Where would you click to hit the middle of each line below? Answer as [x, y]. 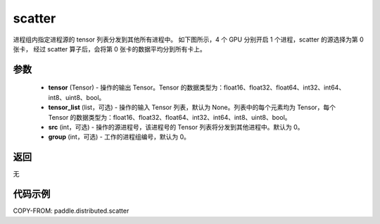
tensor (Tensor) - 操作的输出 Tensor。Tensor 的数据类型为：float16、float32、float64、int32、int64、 [197, 87]
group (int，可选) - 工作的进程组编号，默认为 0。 [119, 137]
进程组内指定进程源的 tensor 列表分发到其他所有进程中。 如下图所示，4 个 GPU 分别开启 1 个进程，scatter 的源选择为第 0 [188, 39]
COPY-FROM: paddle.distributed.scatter [71, 211]
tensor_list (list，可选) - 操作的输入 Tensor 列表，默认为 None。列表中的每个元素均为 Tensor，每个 [192, 107]
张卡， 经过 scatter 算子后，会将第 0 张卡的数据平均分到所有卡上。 [110, 49]
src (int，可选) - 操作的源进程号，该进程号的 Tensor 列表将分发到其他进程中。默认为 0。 [176, 127]
